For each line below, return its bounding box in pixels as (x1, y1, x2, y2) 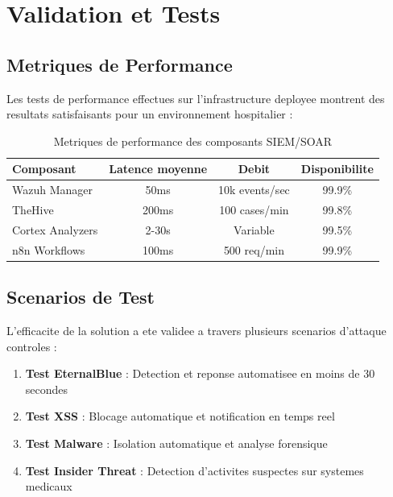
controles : (6, 338, 57, 354)
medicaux (25, 478, 72, 495)
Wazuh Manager (12, 181, 93, 198)
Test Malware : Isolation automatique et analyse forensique (25, 435, 328, 451)
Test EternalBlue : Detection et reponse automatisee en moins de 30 (25, 365, 375, 382)
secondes (25, 380, 68, 397)
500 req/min (223, 241, 284, 258)
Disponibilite (300, 160, 374, 177)
